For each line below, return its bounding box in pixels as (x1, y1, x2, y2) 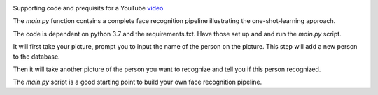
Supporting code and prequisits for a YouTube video (13, 4, 164, 12)
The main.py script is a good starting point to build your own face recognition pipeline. (13, 78, 262, 87)
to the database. (13, 52, 60, 61)
